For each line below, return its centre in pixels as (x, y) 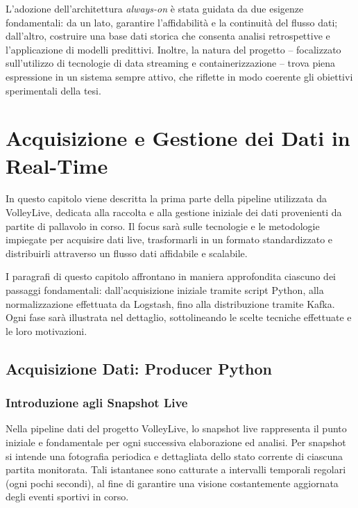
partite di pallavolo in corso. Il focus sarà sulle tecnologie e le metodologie (163, 226)
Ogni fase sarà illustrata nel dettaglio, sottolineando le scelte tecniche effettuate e (179, 317)
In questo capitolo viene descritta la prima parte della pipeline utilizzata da (167, 198)
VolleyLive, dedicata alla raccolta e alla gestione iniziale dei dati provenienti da (174, 212)
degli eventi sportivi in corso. (67, 497)
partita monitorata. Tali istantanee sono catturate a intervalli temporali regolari (176, 469)
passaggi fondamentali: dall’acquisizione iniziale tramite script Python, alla (165, 290)
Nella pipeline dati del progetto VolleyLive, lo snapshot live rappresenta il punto (176, 428)
